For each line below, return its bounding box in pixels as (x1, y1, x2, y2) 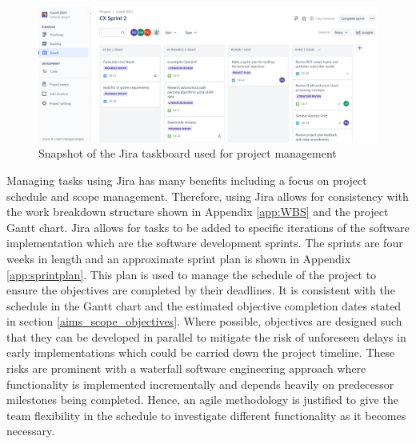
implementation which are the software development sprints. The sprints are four (6, 234, 403, 251)
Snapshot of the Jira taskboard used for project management (38, 145, 337, 162)
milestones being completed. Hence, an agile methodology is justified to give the (6, 391, 398, 408)
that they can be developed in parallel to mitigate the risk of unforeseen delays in (6, 328, 406, 345)
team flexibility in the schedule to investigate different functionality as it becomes (6, 406, 406, 423)
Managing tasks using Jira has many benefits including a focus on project (6, 171, 367, 188)
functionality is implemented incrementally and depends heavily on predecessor (6, 375, 394, 392)
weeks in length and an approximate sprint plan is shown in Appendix (6, 250, 351, 266)
